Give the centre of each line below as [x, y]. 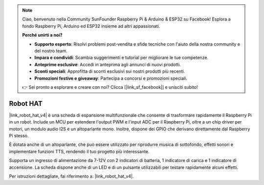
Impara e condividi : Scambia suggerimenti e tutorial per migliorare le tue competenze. [121, 58]
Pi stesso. [19, 135]
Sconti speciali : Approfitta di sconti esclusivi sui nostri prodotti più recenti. [110, 71]
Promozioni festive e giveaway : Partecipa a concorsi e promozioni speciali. [111, 78]
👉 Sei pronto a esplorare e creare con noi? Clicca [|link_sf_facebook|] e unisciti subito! [110, 87]
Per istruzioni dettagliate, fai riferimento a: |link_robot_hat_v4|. [71, 176]
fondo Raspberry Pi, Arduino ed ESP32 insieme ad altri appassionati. [91, 26]
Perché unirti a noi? [43, 35]
